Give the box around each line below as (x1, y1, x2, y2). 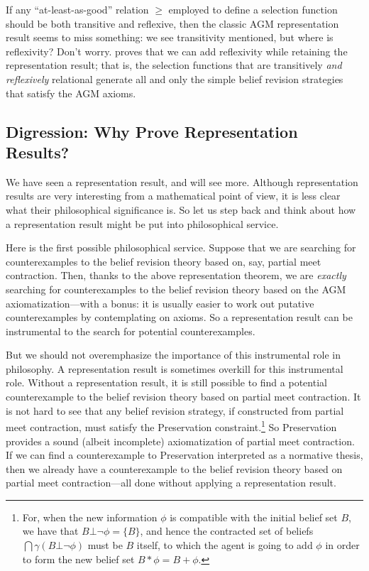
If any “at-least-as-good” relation (6, 2, 149, 16)
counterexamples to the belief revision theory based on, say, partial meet (6, 254, 321, 268)
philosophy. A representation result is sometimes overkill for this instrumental (6, 361, 343, 376)
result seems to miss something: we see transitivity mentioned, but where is (6, 30, 334, 45)
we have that (22, 523, 79, 538)
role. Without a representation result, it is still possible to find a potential (6, 375, 327, 390)
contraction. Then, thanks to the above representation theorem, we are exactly (6, 268, 346, 283)
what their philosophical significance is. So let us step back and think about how (6, 202, 356, 217)
